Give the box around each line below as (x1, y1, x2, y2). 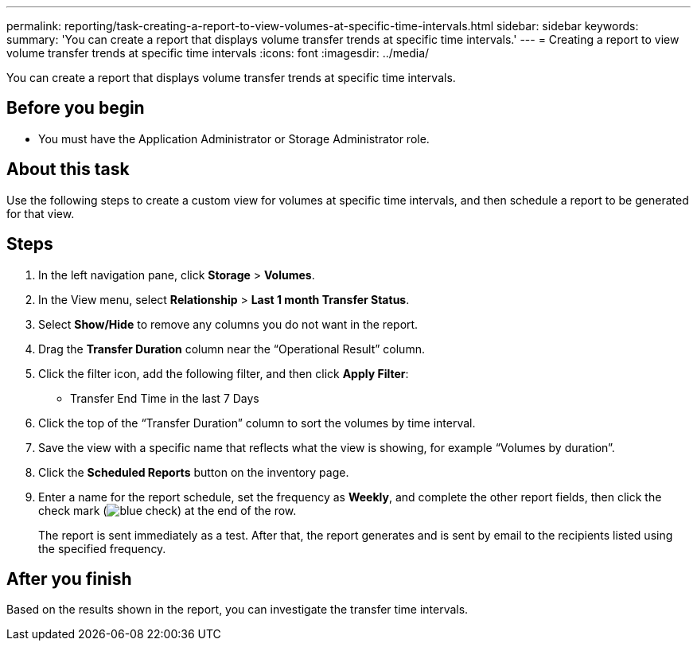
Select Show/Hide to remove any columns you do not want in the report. (38, 317, 419, 331)
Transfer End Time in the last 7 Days (70, 391, 259, 405)
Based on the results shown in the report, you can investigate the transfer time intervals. (6, 602, 469, 617)
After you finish (6, 568, 132, 589)
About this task (6, 159, 130, 180)
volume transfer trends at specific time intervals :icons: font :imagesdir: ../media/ (6, 46, 430, 60)
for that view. (6, 206, 75, 220)
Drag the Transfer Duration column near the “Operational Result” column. (38, 341, 425, 356)
